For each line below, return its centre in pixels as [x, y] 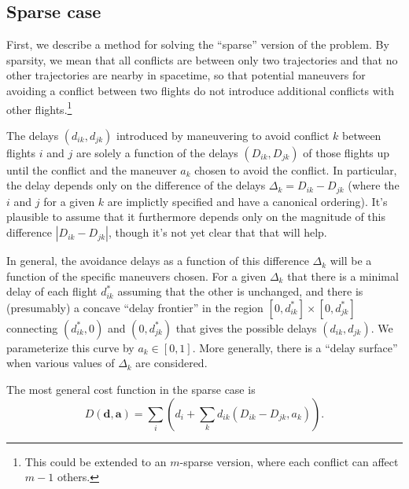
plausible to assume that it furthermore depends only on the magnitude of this [196, 217]
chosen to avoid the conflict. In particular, [296, 169]
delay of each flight [52, 291]
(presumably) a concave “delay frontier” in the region [135, 307]
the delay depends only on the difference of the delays [136, 185]
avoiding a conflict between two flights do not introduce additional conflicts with [200, 90]
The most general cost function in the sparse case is [131, 390]
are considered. [171, 363]
